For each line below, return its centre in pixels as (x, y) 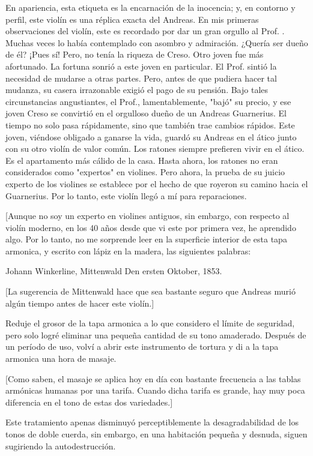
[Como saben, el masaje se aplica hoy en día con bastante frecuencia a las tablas (153, 378)
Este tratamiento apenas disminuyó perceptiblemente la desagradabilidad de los (152, 422)
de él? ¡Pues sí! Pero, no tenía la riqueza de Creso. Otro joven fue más (135, 54)
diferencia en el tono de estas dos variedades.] (89, 402)
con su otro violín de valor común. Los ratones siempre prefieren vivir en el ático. (155, 148)
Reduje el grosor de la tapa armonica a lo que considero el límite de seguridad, (150, 323)
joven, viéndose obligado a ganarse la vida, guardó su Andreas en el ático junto (151, 136)
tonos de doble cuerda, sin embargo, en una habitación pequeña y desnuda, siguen (156, 434)
